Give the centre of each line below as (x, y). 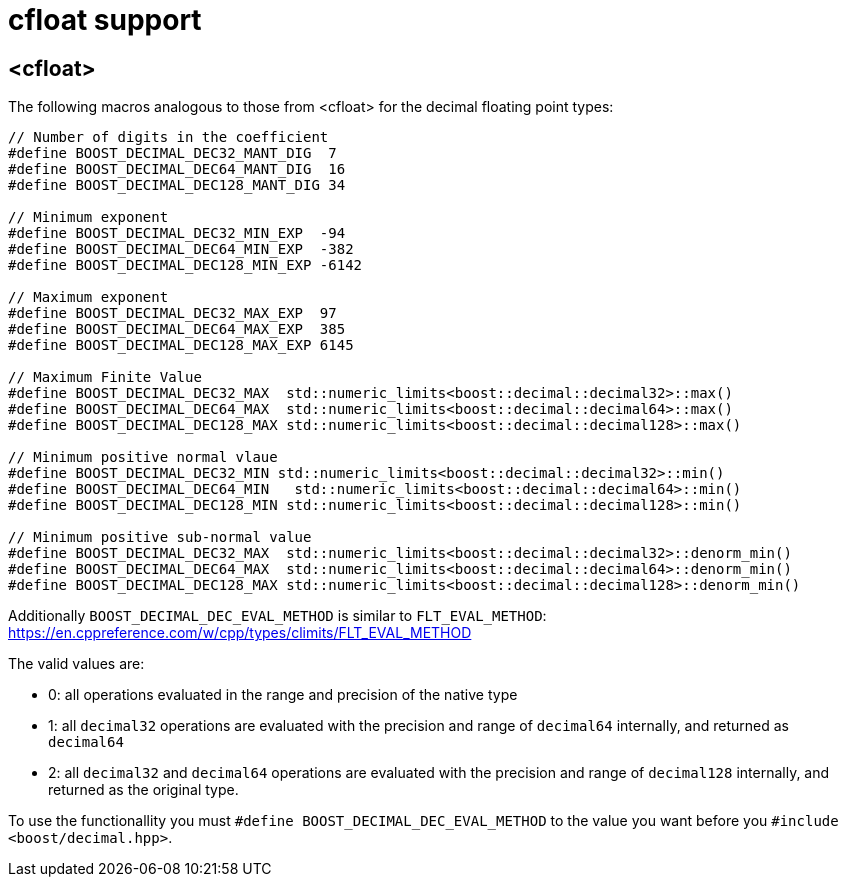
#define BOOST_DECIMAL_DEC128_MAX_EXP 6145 (181, 345)
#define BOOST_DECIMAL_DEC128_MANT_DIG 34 (177, 185)
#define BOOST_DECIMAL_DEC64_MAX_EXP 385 (177, 329)
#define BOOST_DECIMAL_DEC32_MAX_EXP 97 (172, 313)
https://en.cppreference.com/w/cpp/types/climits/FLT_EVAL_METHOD (240, 633)
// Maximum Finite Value (105, 377)
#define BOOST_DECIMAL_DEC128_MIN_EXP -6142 (185, 265)
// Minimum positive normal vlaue (143, 457)
